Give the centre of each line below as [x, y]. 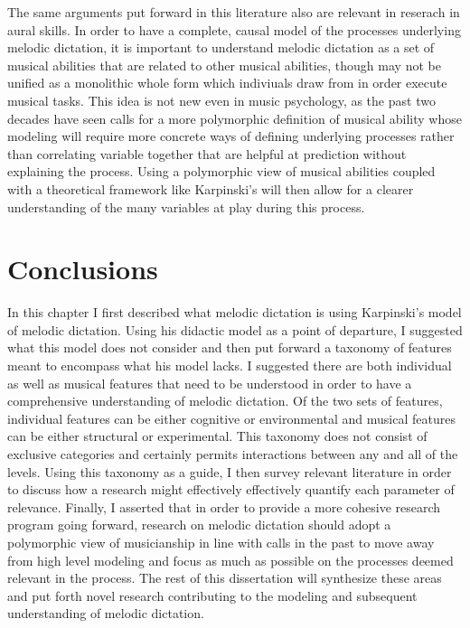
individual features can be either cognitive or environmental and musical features [231, 418]
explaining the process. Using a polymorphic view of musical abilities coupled [221, 171]
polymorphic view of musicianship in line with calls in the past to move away [221, 542]
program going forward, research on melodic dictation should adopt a [199, 525]
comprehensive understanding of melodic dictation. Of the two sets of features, [225, 401]
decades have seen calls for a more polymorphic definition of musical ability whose [235, 118]
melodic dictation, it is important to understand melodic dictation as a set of [221, 47]
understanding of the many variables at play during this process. [186, 206]
